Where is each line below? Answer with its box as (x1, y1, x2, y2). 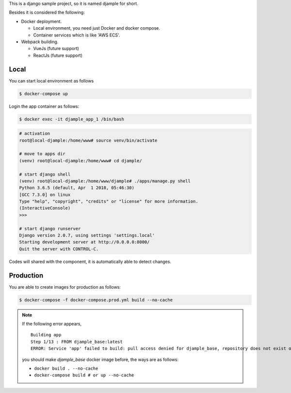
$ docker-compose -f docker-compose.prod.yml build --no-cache (19, 297, 173, 303)
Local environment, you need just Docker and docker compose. (33, 25, 160, 31)
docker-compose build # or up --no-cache (34, 373, 134, 378)
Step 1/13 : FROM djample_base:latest (31, 339, 123, 344)
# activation (19, 131, 50, 136)
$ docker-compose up (19, 91, 68, 97)
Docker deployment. (21, 18, 62, 24)
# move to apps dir (19, 151, 65, 157)
